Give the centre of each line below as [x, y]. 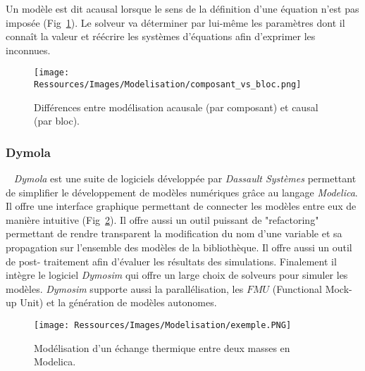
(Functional [297, 288]
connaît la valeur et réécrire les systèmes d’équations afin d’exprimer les [161, 36]
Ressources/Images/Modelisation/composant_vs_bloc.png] [168, 85]
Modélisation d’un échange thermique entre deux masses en [162, 347]
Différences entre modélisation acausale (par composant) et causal [176, 107]
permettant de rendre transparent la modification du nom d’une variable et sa [174, 233]
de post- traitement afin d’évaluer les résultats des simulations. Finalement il [171, 261]
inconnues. [28, 50]
